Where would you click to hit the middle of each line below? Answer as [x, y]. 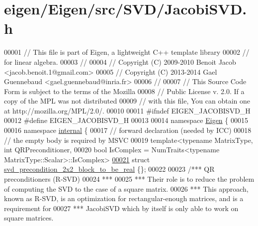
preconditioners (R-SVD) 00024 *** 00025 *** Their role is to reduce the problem [129, 179]
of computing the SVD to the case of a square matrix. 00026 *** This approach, [126, 188]
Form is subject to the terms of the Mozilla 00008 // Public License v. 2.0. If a [124, 91]
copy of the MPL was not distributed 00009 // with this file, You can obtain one [127, 101]
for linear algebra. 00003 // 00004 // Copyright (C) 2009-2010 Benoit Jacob [120, 61]
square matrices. [29, 218]
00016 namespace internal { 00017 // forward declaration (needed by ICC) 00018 [128, 130]
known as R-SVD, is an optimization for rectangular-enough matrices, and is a [124, 198]
